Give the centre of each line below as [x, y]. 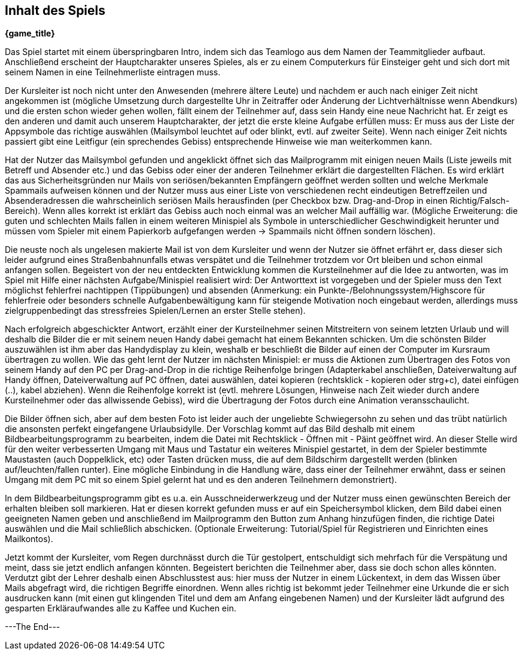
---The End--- [33, 627]
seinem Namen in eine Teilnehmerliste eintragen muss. [113, 72]
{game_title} [30, 33]
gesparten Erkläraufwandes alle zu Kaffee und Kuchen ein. [121, 608]
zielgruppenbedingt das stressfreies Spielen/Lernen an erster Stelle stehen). [155, 311]
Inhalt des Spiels [55, 10]
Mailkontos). [29, 539]
